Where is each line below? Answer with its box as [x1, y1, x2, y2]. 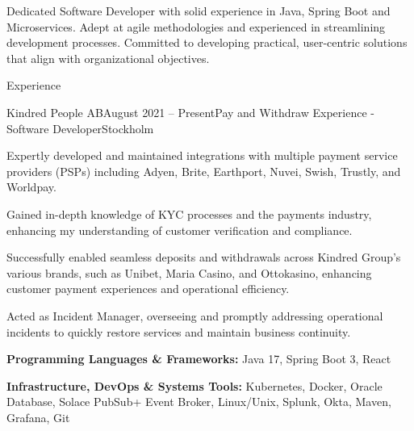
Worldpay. [6, 178, 56, 195]
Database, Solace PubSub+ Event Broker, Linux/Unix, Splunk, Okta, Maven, [6, 393, 391, 410]
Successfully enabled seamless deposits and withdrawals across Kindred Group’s [6, 249, 401, 266]
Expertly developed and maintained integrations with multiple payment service [6, 147, 398, 164]
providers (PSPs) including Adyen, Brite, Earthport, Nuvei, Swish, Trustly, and [6, 162, 401, 179]
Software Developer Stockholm [6, 119, 154, 136]
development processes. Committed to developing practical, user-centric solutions [6, 34, 408, 51]
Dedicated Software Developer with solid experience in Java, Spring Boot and [6, 2, 391, 19]
